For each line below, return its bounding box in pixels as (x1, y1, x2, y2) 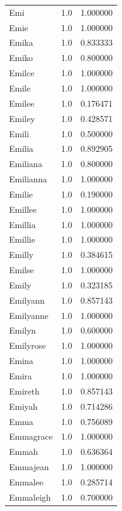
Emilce (9, 66, 35, 79)
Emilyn (9, 324, 36, 337)
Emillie (9, 233, 35, 246)
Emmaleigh (9, 490, 51, 503)
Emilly (9, 248, 34, 261)
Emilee (9, 96, 35, 109)
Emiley (9, 112, 35, 124)
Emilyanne (9, 309, 49, 321)
